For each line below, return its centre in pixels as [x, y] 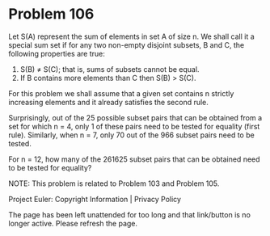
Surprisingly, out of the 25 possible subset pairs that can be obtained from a [135, 117]
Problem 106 [51, 14]
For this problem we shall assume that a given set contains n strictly [121, 93]
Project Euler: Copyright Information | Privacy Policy [95, 199]
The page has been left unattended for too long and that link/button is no [129, 214]
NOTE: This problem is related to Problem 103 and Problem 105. [114, 183]
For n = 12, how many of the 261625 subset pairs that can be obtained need [134, 159]
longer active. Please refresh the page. [73, 223]
